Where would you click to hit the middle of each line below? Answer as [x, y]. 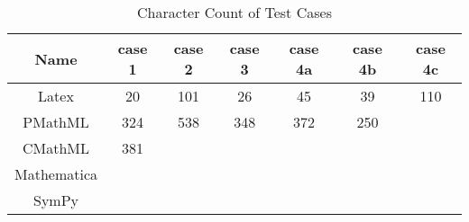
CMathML [56, 148]
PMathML [56, 122]
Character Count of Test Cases [234, 12]
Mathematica [56, 174]
